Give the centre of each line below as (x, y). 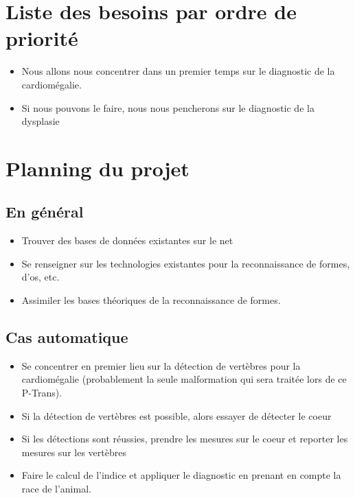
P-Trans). (42, 393)
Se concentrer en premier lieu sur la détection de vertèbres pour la (161, 365)
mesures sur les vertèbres (74, 452)
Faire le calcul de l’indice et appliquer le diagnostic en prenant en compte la (181, 475)
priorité (42, 38)
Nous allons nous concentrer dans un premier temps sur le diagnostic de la (178, 71)
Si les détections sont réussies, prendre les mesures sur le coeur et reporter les (185, 439)
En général (45, 212)
